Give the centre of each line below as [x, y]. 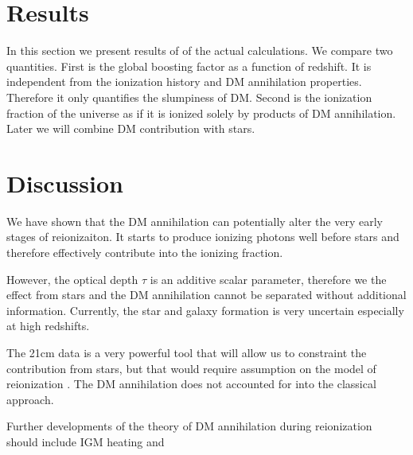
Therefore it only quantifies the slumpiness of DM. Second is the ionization [189, 97]
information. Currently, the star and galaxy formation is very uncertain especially [205, 310]
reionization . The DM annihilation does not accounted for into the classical [191, 384]
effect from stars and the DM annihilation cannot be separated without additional [206, 295]
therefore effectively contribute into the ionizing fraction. [145, 252]
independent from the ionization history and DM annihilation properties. [184, 82]
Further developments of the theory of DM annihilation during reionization [189, 426]
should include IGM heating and [86, 441]
